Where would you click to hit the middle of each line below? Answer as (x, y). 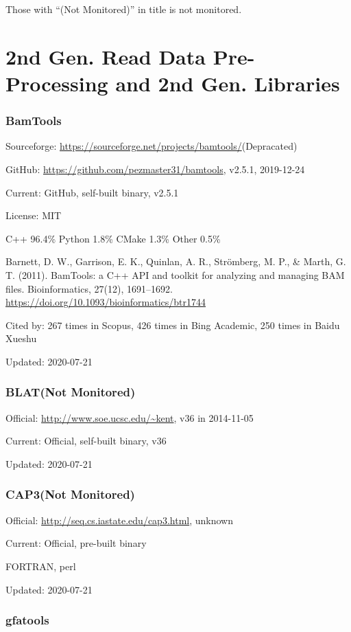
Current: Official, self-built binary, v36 (86, 441)
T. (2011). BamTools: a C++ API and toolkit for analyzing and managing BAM (175, 274)
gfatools (27, 620)
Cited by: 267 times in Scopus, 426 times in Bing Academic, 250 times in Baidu (173, 325)
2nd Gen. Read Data (106, 56)
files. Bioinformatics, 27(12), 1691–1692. (89, 288)
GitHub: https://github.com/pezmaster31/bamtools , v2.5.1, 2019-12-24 (155, 169)
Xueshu (21, 338)
